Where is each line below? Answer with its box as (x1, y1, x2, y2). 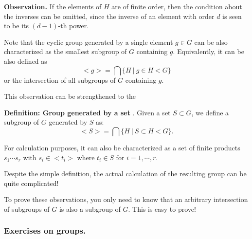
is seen (222, 11, 242, 21)
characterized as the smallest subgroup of (4, 46, 127, 56)
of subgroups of (4, 203, 50, 214)
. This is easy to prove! (128, 203, 196, 214)
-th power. (58, 20, 89, 31)
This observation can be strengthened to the (4, 91, 136, 101)
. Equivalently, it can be (173, 46, 244, 56)
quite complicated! (4, 178, 59, 188)
